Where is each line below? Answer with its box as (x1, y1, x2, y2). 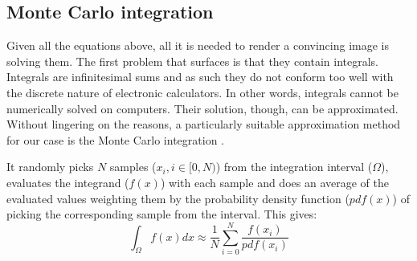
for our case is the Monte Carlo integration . (6, 131, 224, 148)
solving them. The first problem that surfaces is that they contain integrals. (6, 52, 379, 69)
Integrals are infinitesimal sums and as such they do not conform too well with (6, 68, 394, 85)
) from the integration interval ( (215, 158, 373, 175)
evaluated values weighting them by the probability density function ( (6, 190, 350, 206)
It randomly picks (6, 158, 94, 175)
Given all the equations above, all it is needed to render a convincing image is (6, 37, 389, 54)
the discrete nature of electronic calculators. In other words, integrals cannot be (6, 84, 399, 100)
